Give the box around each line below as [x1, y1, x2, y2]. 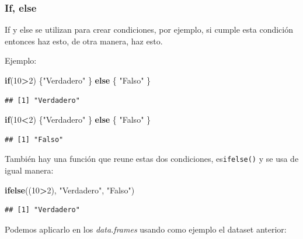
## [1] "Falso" [5, 135, 64, 144]
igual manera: [5, 164, 54, 176]
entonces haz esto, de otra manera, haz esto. [5, 34, 163, 47]
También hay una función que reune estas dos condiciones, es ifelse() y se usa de [5, 153, 299, 165]
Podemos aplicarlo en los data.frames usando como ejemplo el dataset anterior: [5, 223, 287, 235]
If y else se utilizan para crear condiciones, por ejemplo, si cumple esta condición [5, 23, 294, 36]
